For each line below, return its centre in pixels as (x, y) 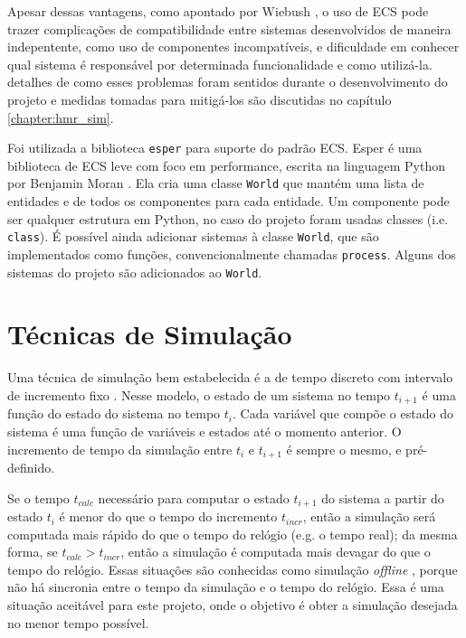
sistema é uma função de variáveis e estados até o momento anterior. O (204, 431)
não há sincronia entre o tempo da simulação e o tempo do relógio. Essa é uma (226, 587)
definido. (31, 468)
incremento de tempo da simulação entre (120, 449)
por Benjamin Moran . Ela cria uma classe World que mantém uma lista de (216, 183)
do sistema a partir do (383, 497)
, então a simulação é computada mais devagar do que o (276, 552)
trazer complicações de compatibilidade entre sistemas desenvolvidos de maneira (229, 28)
